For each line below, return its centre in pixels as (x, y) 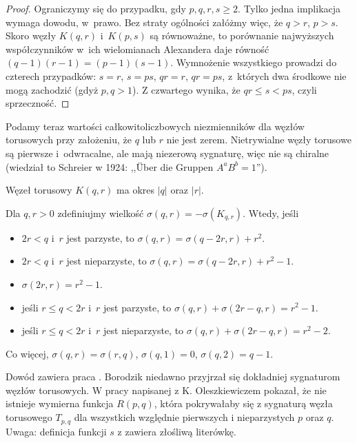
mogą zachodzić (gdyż (52, 89)
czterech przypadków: (51, 75)
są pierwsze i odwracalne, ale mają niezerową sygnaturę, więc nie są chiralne (167, 153)
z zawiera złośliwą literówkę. (177, 431)
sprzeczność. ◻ (38, 103)
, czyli (304, 89)
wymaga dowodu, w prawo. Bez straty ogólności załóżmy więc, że (144, 22)
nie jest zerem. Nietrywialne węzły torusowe (259, 140)
